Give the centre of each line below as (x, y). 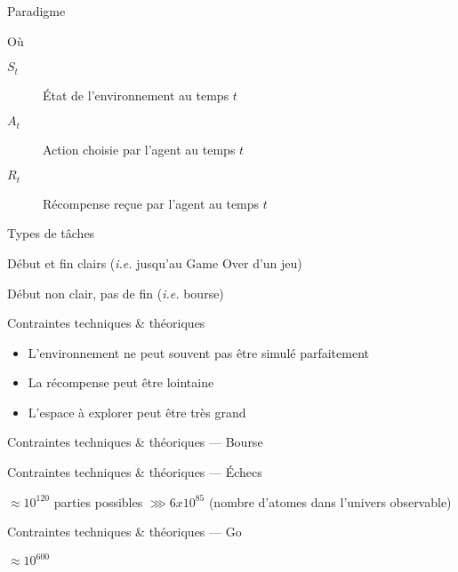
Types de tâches (51, 233)
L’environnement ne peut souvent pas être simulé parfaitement (198, 352)
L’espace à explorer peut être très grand (137, 412)
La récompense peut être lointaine (121, 382)
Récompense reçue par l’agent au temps (151, 203)
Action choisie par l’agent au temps (139, 149)
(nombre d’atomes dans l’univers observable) (330, 501)
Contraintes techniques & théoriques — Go (125, 532)
